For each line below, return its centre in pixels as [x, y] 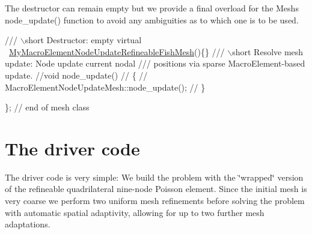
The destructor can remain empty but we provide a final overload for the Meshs [152, 8]
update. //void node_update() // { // [76, 75]
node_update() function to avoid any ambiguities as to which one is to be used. [152, 19]
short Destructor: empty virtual [83, 40]
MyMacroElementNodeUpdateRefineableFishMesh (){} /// [117, 51]
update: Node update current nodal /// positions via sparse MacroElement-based [155, 63]
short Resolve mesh [268, 51]
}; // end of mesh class [47, 107]
